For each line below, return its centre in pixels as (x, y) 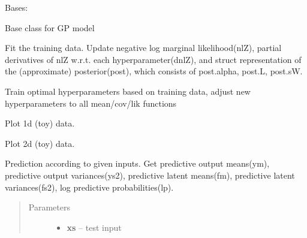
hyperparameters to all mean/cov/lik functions (91, 103)
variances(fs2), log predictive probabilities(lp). (89, 187)
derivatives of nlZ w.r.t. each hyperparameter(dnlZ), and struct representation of (153, 59)
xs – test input (94, 227)
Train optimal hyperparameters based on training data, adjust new (128, 91)
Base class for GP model (50, 27)
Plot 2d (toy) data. (40, 143)
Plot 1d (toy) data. (40, 123)
